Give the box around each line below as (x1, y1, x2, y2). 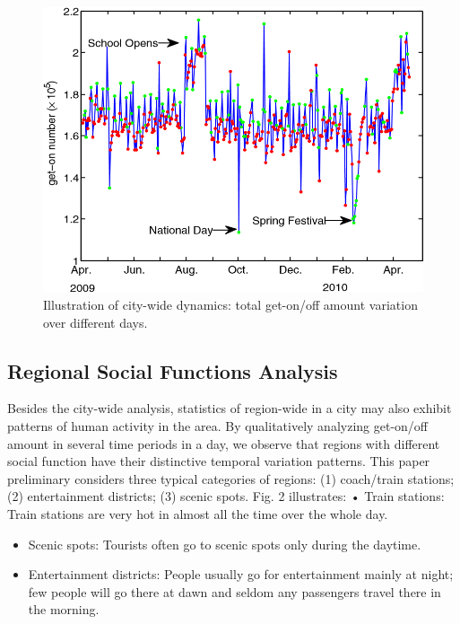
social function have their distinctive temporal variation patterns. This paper (7, 452, 430, 470)
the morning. (28, 600, 100, 619)
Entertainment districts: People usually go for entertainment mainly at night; (28, 565, 454, 584)
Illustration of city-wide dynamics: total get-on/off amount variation (43, 295, 418, 314)
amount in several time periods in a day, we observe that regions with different (7, 434, 440, 453)
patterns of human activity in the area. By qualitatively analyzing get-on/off (7, 417, 428, 435)
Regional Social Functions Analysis (7, 356, 338, 384)
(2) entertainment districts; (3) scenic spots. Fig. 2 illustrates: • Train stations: (7, 487, 445, 505)
